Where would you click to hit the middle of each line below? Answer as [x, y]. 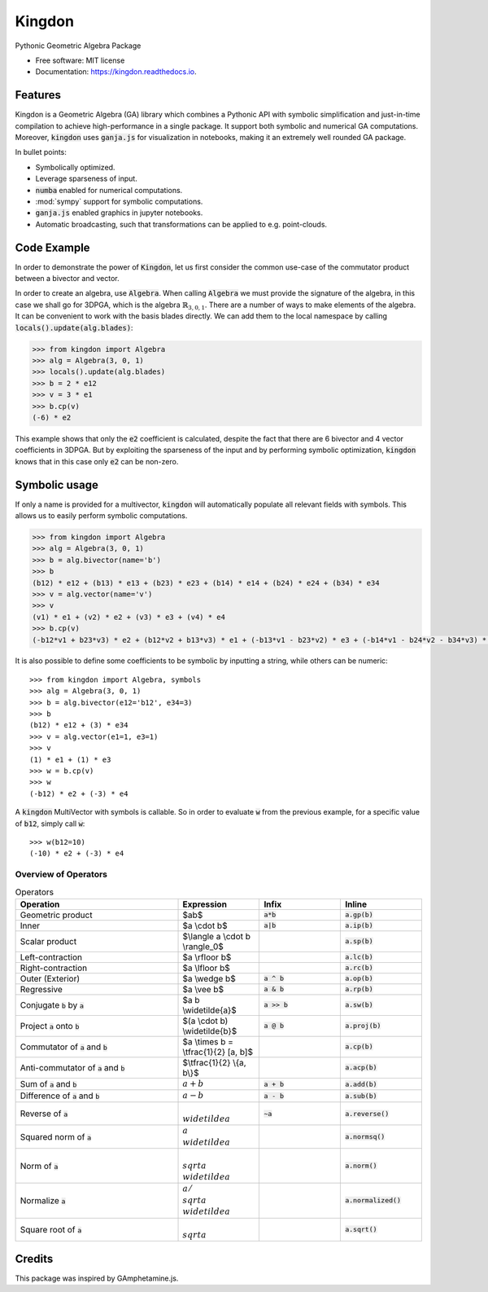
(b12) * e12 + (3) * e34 [79, 725]
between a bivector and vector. [67, 279]
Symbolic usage [57, 485]
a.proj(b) [363, 1026]
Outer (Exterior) [50, 978]
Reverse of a [44, 1114]
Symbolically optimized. [75, 167]
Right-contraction [54, 968]
